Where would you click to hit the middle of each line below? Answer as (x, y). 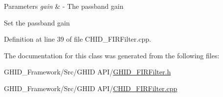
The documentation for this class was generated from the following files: (112, 55)
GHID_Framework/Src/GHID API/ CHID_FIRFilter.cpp (91, 88)
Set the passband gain (37, 22)
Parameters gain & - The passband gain (64, 6)
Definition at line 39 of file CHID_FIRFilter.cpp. (78, 39)
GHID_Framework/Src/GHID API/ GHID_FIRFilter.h (88, 72)
